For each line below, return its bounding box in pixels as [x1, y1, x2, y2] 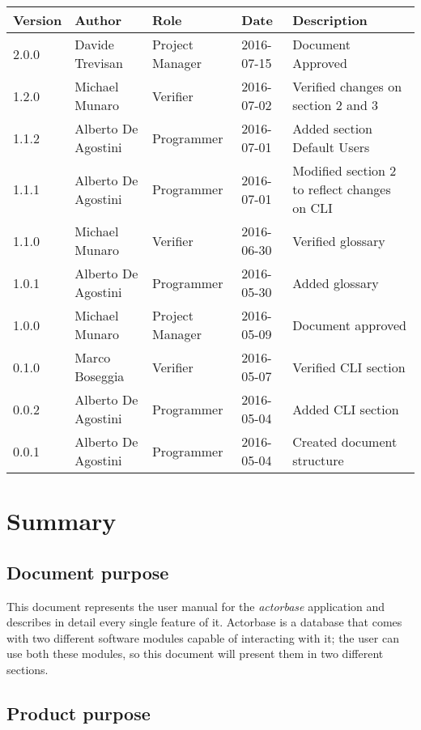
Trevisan [74, 53, 123, 72]
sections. [6, 660, 49, 677]
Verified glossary [292, 231, 385, 250]
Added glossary [292, 273, 379, 292]
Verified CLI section [292, 357, 406, 376]
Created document [292, 432, 398, 451]
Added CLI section [292, 399, 399, 418]
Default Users [292, 138, 370, 156]
